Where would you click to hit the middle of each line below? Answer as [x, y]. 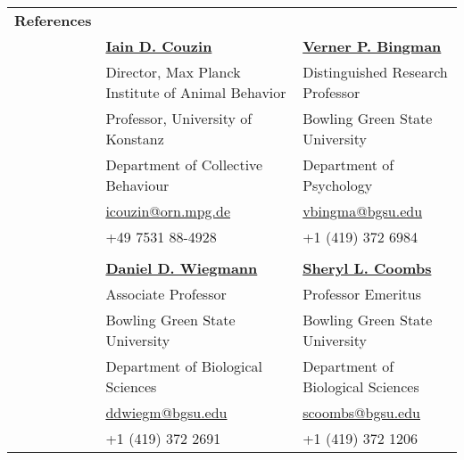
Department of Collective [184, 164]
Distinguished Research [375, 72]
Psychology [338, 185]
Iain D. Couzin [159, 46]
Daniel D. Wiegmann [182, 268]
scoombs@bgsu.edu [361, 412]
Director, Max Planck [173, 72]
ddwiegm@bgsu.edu [166, 412]
